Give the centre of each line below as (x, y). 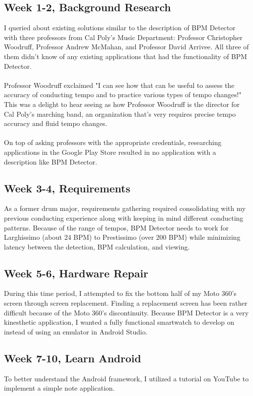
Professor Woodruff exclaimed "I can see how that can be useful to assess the (119, 85)
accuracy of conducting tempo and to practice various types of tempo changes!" (123, 94)
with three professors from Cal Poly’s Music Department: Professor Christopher (123, 37)
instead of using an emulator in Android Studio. (76, 331)
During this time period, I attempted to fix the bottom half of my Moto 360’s (120, 293)
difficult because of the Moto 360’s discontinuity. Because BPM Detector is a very (126, 312)
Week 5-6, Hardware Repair (76, 273)
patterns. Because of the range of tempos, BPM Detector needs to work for (116, 227)
